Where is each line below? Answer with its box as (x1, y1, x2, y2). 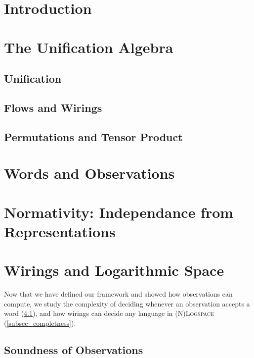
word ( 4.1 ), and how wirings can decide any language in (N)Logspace (4, 308, 214, 318)
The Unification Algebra (4, 37, 173, 57)
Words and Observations (4, 163, 175, 183)
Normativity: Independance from (4, 202, 234, 222)
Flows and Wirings (4, 100, 102, 115)
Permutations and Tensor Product (4, 129, 183, 144)
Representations (4, 221, 116, 241)
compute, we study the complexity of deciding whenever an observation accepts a (4, 298, 250, 308)
